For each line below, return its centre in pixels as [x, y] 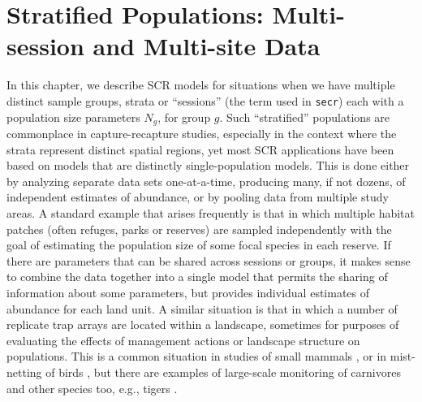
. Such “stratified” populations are [305, 117]
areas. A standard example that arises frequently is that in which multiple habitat [211, 212]
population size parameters [73, 117]
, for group [184, 117]
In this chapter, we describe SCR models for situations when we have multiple [201, 85]
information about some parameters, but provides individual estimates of [188, 292]
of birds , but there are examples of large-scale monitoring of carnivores [223, 372]
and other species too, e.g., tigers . [92, 388]
